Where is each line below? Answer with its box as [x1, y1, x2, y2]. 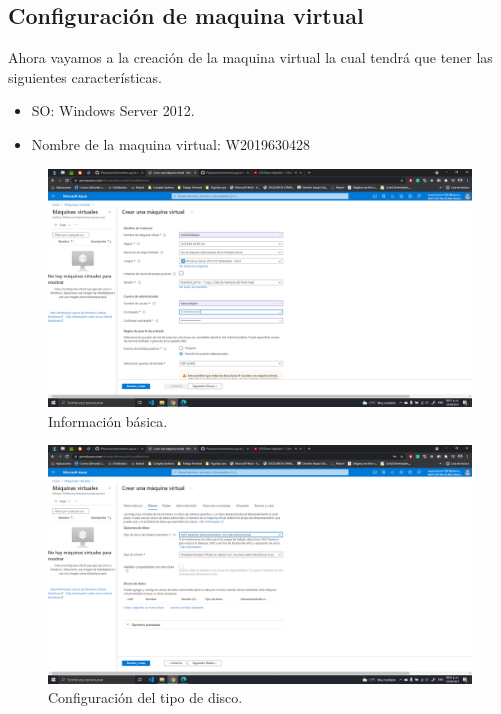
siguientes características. [8, 66, 162, 87]
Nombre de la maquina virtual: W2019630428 [31, 133, 310, 154]
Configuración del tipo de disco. [48, 687, 243, 708]
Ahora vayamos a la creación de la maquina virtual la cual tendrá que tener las [8, 47, 493, 68]
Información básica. [48, 410, 168, 431]
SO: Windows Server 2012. [31, 100, 195, 121]
